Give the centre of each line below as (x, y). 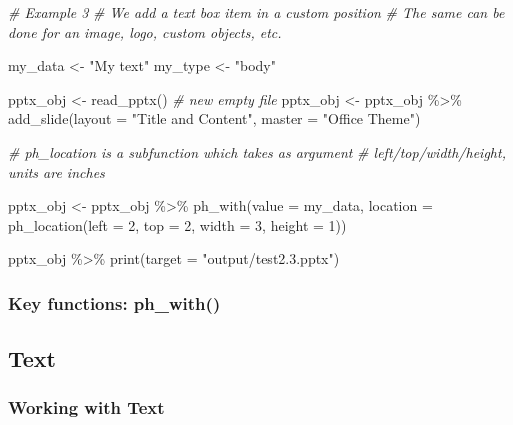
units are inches (56, 171)
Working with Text (86, 407)
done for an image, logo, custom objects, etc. (145, 31)
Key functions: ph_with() (114, 302)
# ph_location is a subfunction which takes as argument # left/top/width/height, (257, 151)
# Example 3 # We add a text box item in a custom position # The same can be (256, 12)
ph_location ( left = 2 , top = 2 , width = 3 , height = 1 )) (177, 224)
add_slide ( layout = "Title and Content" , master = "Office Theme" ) (214, 118)
